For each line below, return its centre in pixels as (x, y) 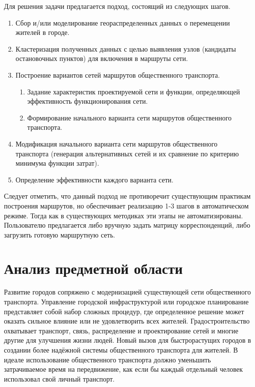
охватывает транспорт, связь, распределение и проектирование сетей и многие (121, 330)
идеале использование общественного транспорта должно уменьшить (108, 359)
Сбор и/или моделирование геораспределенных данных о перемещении (123, 22)
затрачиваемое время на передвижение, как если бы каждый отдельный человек (124, 369)
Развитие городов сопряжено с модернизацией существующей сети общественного (127, 292)
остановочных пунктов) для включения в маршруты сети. (102, 58)
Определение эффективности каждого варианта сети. (94, 179)
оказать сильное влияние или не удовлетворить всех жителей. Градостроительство (127, 321)
